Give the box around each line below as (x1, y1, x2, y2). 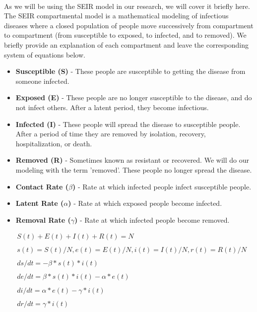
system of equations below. (4, 49, 85, 60)
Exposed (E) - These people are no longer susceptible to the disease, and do (15, 92, 252, 103)
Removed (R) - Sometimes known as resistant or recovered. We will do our (15, 155, 249, 165)
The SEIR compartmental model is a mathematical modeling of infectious (4, 10, 229, 21)
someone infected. (15, 75, 69, 86)
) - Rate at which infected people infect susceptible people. (72, 181, 252, 191)
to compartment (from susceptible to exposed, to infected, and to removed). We (4, 30, 247, 40)
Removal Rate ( (15, 214, 71, 225)
